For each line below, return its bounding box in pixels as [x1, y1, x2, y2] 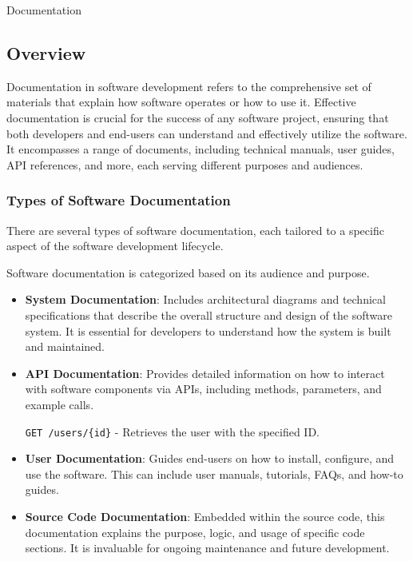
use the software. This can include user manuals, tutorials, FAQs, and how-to [25, 465, 403, 482]
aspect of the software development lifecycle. [6, 237, 224, 254]
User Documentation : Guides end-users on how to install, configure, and [25, 450, 395, 467]
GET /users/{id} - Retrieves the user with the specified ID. [25, 423, 320, 440]
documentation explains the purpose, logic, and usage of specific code [25, 523, 365, 540]
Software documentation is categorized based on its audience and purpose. [6, 264, 370, 280]
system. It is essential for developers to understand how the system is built [25, 322, 391, 339]
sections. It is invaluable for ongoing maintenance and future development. [25, 539, 390, 556]
